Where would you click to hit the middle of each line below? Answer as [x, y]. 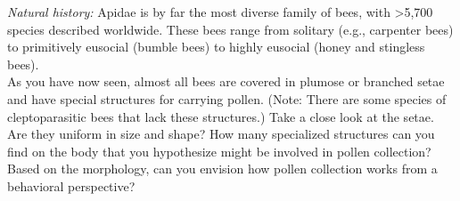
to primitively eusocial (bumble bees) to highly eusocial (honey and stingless [216, 47]
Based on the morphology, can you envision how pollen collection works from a [222, 169]
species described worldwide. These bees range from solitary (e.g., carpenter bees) [230, 29]
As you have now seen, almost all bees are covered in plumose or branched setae [226, 81]
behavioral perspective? [71, 185]
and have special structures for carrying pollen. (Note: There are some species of [227, 98]
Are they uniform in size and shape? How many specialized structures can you [221, 134]
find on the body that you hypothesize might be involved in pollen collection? [219, 151]
